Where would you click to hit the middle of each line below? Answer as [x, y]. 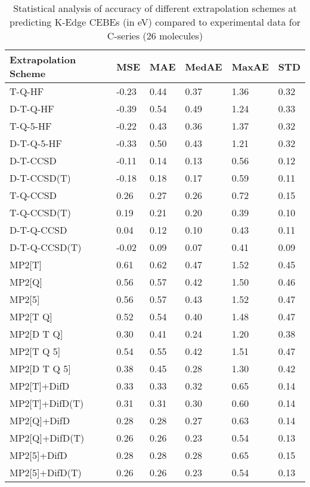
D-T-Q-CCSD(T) [46, 247]
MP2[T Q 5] [35, 351]
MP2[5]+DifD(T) [46, 472]
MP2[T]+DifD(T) [47, 403]
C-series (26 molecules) [155, 36]
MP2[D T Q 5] [40, 368]
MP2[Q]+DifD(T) [47, 438]
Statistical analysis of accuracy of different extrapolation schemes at [155, 8]
